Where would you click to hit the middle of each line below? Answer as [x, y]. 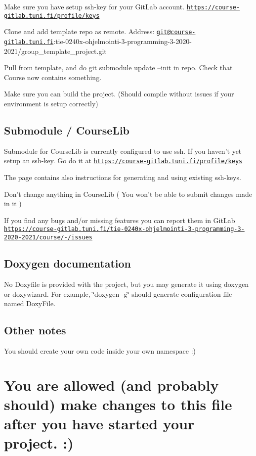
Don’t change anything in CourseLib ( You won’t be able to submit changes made [128, 194]
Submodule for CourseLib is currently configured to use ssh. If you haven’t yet [123, 151]
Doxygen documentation [67, 263]
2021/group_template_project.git [55, 51]
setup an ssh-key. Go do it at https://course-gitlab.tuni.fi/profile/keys [123, 160]
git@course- [176, 32]
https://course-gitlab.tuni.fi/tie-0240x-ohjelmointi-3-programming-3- [124, 229]
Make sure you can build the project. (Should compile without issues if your [119, 94]
